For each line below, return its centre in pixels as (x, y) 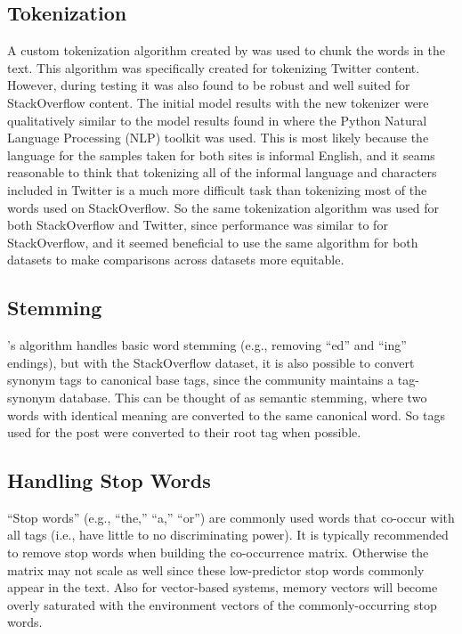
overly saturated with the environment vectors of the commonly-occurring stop (222, 604)
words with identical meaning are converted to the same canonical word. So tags (226, 415)
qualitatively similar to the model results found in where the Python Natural (217, 120)
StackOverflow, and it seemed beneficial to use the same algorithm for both (213, 242)
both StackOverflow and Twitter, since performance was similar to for (198, 225)
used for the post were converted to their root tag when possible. (184, 432)
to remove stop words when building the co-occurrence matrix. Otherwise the (218, 553)
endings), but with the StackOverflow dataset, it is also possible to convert (211, 362)
